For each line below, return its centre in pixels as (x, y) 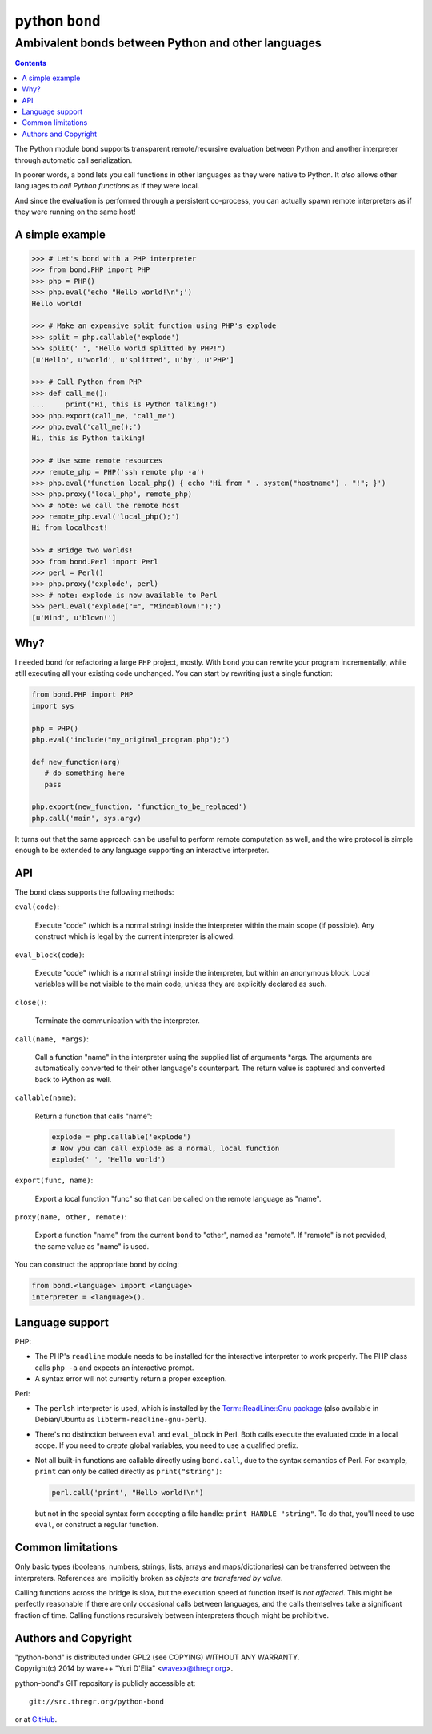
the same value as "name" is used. (92, 1246)
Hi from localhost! (70, 528)
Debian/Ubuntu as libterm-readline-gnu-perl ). (121, 1420)
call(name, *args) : (52, 1039)
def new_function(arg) (76, 762)
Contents (31, 63)
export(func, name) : (54, 1180)
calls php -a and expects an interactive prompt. (114, 1368)
